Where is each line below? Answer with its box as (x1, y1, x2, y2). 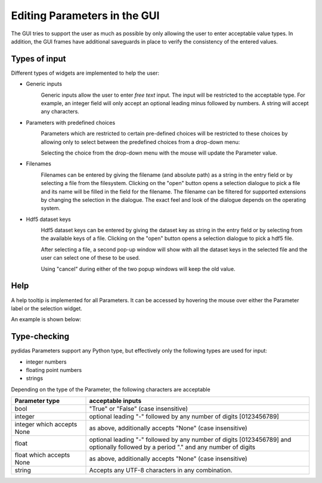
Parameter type (14, 397, 60, 405)
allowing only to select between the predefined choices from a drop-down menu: (41, 138, 240, 146)
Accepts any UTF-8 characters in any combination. (89, 466, 233, 475)
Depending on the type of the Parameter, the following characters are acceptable (11, 386, 211, 393)
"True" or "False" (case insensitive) (89, 405, 188, 413)
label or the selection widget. (11, 304, 83, 312)
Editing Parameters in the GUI (11, 9, 160, 22)
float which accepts (14, 451, 70, 459)
